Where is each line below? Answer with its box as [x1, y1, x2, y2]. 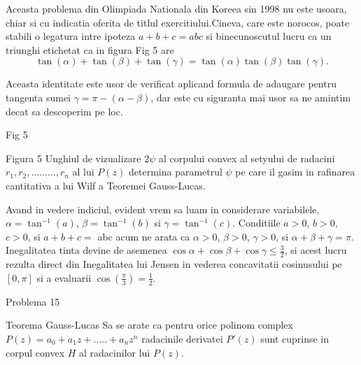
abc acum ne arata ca [97, 229, 190, 243]
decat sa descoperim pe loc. [6, 103, 123, 118]
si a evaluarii [36, 270, 92, 285]
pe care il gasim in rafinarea [235, 164, 355, 179]
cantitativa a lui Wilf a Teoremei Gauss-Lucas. [6, 178, 206, 192]
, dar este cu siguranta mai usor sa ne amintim [150, 90, 351, 104]
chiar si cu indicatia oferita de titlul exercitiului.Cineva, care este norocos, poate [6, 15, 350, 29]
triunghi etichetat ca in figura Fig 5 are [6, 42, 174, 57]
